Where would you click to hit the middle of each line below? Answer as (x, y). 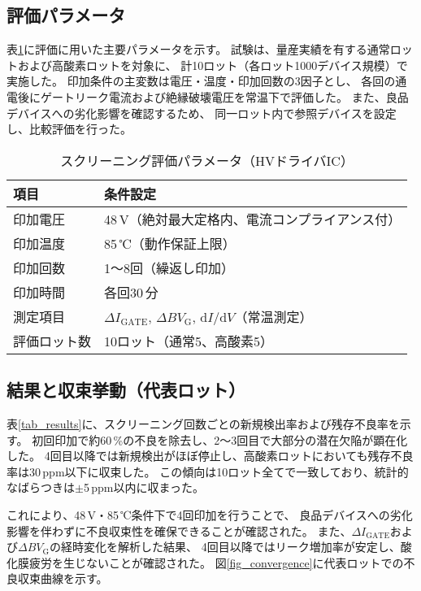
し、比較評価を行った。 (69, 129)
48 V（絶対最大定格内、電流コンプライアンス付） (253, 219)
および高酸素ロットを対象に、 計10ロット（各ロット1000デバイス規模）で (213, 65)
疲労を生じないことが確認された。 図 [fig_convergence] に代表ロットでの (216, 562)
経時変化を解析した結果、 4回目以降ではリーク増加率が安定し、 (230, 547)
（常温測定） (273, 316)
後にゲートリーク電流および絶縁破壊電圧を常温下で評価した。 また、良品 (213, 96)
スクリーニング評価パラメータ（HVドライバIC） (207, 160)
